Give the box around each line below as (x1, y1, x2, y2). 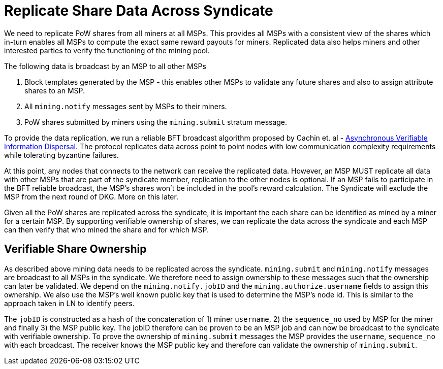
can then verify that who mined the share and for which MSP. (4, 225, 209, 234)
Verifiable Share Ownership (4, 243, 147, 256)
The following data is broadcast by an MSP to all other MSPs (4, 61, 206, 71)
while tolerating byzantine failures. (4, 150, 119, 159)
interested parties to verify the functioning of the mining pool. (4, 46, 210, 55)
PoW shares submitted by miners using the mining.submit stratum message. (24, 117, 288, 126)
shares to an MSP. (24, 86, 85, 95)
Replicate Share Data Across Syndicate (4, 2, 273, 19)
